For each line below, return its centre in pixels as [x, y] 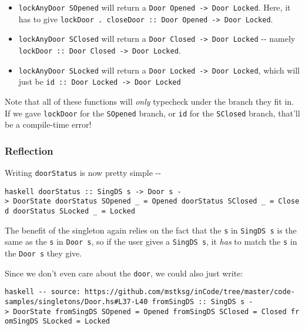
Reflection [29, 150]
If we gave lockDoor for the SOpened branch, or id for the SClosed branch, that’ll [152, 113]
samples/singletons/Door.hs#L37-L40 [76, 301]
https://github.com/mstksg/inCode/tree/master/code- [190, 292]
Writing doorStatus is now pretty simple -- [83, 172]
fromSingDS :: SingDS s [198, 301]
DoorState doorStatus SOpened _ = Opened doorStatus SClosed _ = [144, 201]
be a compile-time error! [48, 124]
